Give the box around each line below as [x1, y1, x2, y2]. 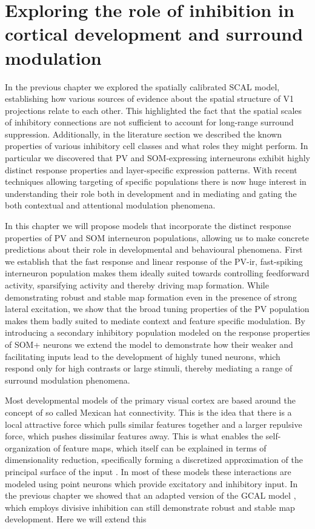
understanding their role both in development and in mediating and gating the [5, 187, 297, 199]
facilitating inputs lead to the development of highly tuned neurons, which [5, 350, 280, 362]
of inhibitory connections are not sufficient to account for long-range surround [5, 116, 294, 128]
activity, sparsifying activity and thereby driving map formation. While [5, 279, 269, 291]
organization [5, 441, 51, 454]
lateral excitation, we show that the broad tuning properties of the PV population [5, 302, 310, 315]
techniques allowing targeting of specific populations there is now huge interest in [5, 175, 307, 188]
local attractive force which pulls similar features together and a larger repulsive [5, 418, 302, 430]
